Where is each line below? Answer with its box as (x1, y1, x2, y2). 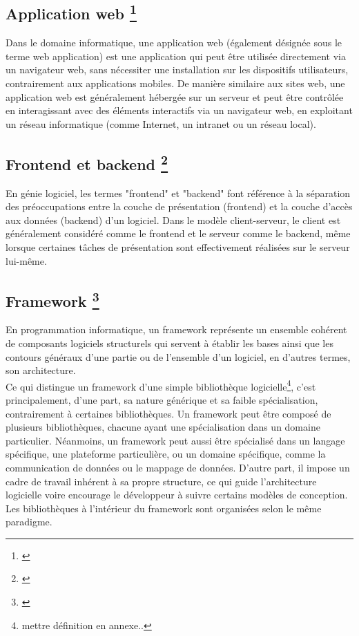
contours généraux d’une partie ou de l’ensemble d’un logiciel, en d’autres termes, (6, 349, 351, 364)
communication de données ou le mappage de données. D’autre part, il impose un (6, 460, 350, 474)
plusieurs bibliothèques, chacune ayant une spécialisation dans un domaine (6, 420, 320, 434)
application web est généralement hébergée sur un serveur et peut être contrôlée (6, 89, 344, 104)
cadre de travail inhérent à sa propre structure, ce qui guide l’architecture (6, 474, 317, 488)
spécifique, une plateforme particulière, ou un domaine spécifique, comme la (6, 447, 326, 461)
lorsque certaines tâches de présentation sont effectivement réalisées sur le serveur (6, 239, 350, 254)
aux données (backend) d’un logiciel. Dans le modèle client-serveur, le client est (6, 212, 341, 227)
